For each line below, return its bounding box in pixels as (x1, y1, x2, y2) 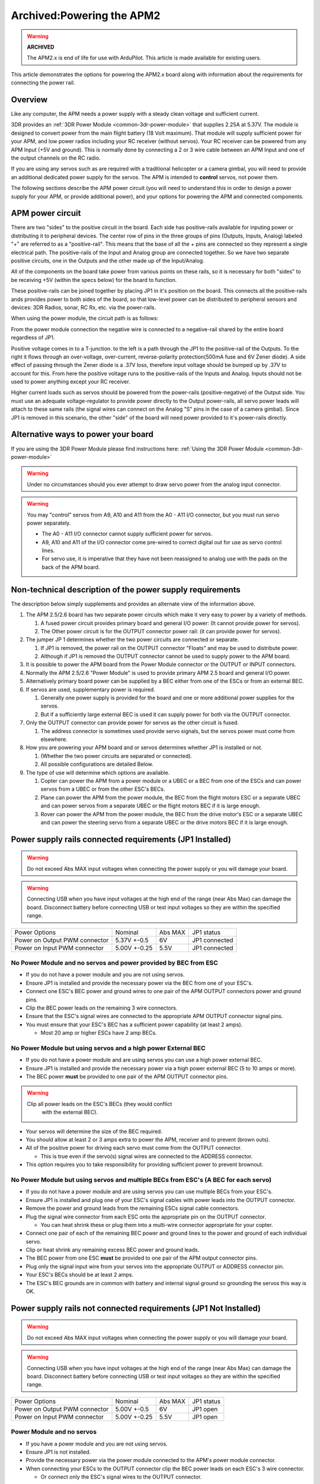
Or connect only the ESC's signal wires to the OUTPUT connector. (40, 1473, 202, 1480)
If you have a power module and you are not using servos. (25, 1440, 168, 1447)
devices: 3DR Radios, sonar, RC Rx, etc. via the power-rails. (11, 303, 156, 311)
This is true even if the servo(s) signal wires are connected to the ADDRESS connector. (40, 1152, 253, 1160)
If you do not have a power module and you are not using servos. (25, 971, 185, 978)
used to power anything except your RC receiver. (11, 378, 130, 385)
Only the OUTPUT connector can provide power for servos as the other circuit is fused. (25, 719, 239, 727)
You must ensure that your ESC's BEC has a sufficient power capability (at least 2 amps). (25, 1021, 243, 1028)
